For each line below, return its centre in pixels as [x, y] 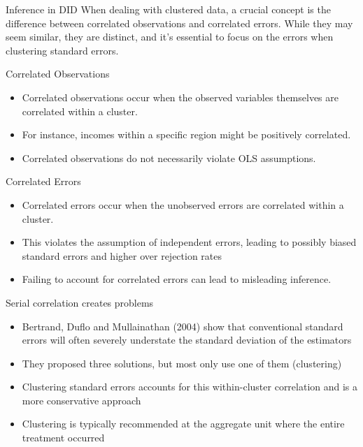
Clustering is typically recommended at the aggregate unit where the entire [183, 424]
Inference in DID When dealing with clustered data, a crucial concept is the [168, 9]
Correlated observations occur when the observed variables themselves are [180, 97]
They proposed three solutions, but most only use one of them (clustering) [182, 363]
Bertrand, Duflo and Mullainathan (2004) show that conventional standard [183, 326]
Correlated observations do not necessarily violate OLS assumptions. [169, 157]
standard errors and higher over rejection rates [122, 255]
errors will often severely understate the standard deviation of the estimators [187, 340]
